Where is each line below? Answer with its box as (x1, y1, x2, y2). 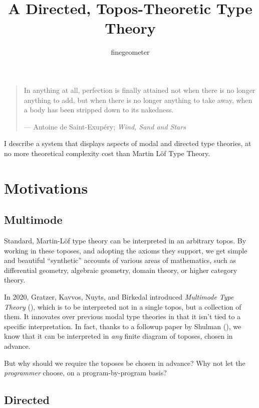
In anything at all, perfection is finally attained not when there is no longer (24, 84, 255, 95)
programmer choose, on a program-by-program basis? (4, 367, 167, 378)
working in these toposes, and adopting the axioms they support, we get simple (4, 245, 247, 255)
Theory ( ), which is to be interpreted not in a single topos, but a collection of (4, 301, 241, 312)
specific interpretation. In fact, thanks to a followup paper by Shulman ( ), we (4, 321, 241, 331)
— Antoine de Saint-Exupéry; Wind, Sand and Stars (24, 121, 186, 131)
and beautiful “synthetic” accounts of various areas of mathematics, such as (4, 255, 236, 265)
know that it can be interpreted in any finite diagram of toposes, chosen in (4, 331, 233, 341)
